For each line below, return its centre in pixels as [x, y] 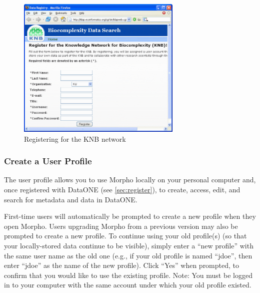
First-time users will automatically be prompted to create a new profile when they [130, 216]
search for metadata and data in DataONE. [71, 199]
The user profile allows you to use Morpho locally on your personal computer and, [130, 180]
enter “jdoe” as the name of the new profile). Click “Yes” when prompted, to [122, 265]
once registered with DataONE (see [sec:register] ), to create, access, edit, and [122, 190]
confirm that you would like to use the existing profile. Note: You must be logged [128, 275]
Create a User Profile [48, 161]
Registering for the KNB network [75, 138]
